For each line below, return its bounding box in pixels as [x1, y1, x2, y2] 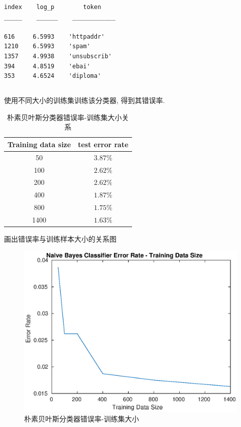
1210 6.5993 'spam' [4, 43, 90, 50]
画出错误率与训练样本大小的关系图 [4, 234, 116, 244]
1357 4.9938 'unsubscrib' [4, 52, 112, 60]
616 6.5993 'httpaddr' [4, 33, 105, 40]
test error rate [78, 139, 129, 149]
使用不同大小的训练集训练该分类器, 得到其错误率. [4, 95, 165, 105]
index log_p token [4, 4, 101, 11]
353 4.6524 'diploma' [4, 72, 101, 80]
